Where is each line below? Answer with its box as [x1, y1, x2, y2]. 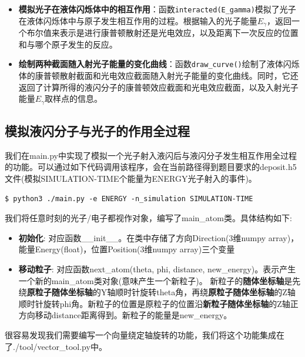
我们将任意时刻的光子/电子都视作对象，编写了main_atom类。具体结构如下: [5, 212, 292, 224]
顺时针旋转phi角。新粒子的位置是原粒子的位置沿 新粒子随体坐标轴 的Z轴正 [18, 297, 299, 309]
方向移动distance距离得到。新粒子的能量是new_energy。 [18, 309, 232, 321]
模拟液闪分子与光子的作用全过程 [5, 121, 190, 139]
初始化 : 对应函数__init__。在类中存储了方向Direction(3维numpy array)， [18, 231, 299, 243]
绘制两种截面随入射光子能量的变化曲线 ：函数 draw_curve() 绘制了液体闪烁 [18, 58, 300, 70]
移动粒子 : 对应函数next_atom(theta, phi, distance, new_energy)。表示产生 [18, 262, 296, 275]
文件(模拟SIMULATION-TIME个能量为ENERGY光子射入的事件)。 [5, 172, 257, 184]
